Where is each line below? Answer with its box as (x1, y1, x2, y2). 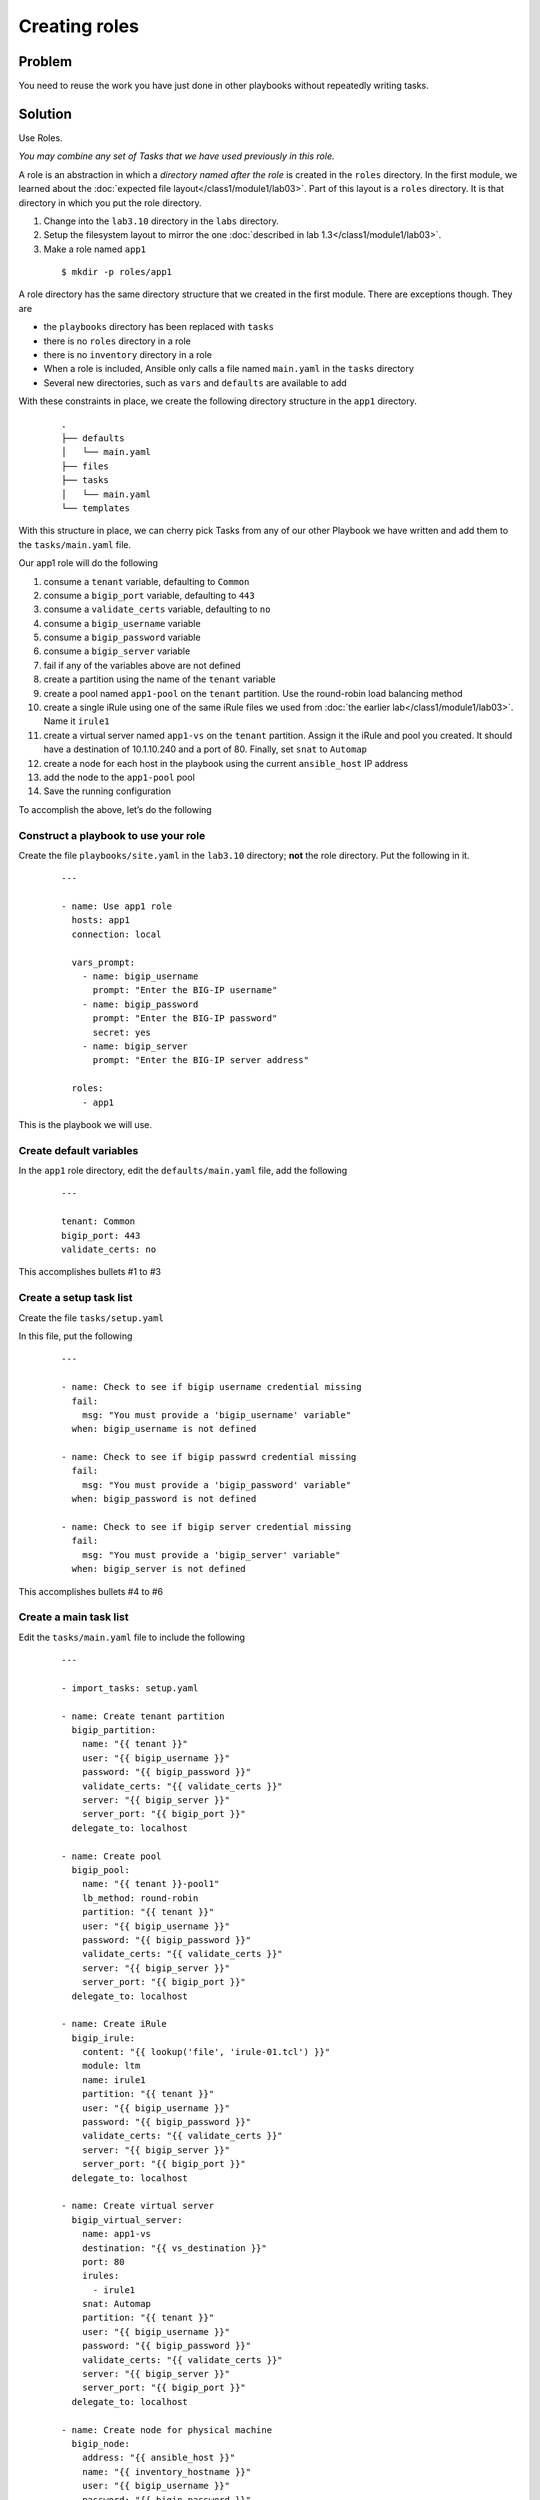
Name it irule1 (43, 715, 110, 727)
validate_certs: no (61, 1244, 157, 1255)
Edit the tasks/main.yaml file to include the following (18, 1631, 245, 1643)
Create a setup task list (18, 1291, 133, 1305)
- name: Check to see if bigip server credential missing (61, 1521, 352, 1533)
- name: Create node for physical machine (61, 2424, 273, 2435)
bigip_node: (71, 2438, 130, 2449)
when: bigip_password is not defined (71, 1493, 257, 1505)
